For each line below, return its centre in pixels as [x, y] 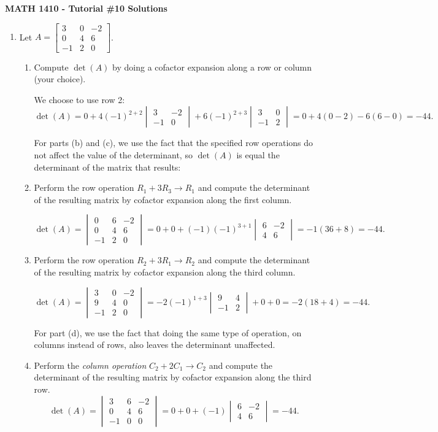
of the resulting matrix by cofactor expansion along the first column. [163, 199]
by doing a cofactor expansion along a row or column [212, 67]
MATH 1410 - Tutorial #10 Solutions [86, 8]
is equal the [258, 155]
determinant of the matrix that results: [107, 167]
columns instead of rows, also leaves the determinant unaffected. [155, 345]
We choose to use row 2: [79, 99]
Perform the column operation [90, 365]
